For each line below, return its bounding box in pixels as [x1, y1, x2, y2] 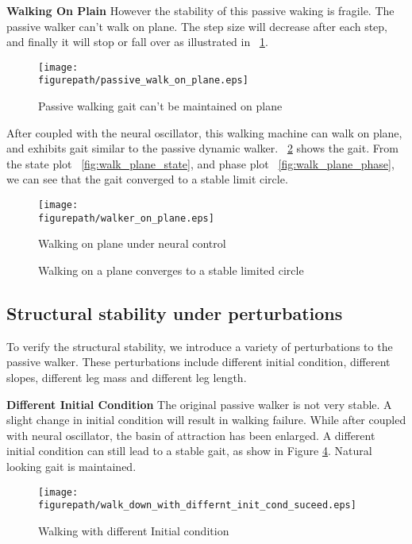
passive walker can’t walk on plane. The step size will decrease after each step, [6, 17, 387, 34]
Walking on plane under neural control [38, 235, 226, 252]
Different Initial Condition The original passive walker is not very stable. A [6, 395, 392, 412]
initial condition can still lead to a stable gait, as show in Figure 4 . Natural [6, 442, 372, 459]
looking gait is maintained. [6, 457, 137, 474]
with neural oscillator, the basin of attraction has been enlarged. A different [6, 426, 375, 443]
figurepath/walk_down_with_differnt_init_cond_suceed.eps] [38, 500, 356, 511]
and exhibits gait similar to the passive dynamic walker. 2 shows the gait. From [6, 140, 399, 156]
